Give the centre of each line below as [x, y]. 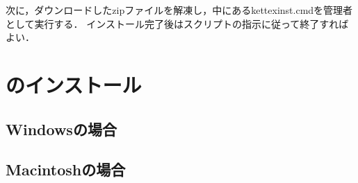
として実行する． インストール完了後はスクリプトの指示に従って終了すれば [177, 23]
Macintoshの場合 [66, 169]
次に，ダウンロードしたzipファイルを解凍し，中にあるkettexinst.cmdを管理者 [179, 10]
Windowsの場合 [61, 129]
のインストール [74, 84]
